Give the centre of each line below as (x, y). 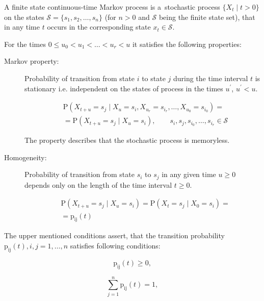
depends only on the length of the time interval (98, 184)
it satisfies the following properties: (187, 44)
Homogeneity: (25, 157)
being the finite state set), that (207, 17)
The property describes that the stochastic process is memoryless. (127, 140)
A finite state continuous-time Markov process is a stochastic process (112, 7)
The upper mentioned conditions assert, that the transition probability (114, 235)
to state (154, 78)
